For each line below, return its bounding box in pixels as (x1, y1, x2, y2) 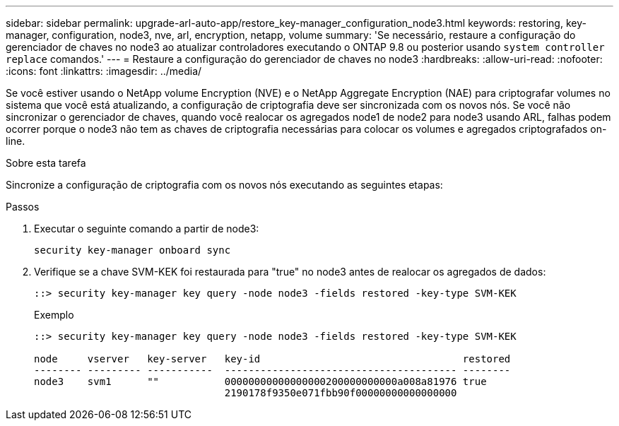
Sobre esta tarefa (6, 157, 86, 169)
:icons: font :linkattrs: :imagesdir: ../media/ (6, 65, 202, 77)
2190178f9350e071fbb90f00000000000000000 (224, 387, 457, 398)
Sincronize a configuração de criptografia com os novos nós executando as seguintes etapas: (6, 179, 443, 191)
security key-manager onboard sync (34, 244, 231, 256)
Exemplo (34, 309, 74, 321)
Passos (6, 201, 40, 213)
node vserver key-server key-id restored (34, 353, 511, 365)
